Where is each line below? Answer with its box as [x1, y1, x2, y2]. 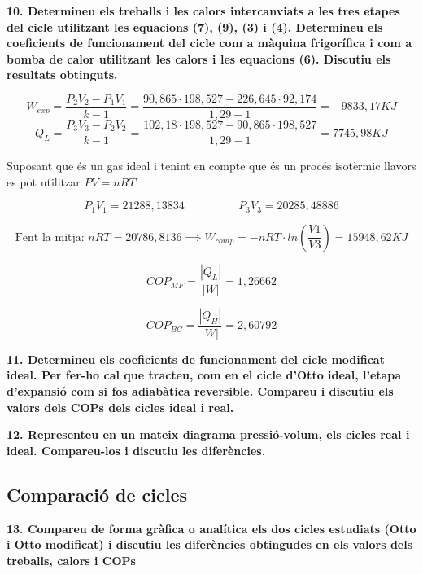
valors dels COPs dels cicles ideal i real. [7, 398, 234, 415]
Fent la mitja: [15, 231, 85, 243]
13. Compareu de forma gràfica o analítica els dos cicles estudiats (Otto [7, 519, 416, 537]
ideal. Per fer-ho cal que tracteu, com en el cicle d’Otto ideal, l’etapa [7, 366, 402, 383]
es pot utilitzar [7, 173, 81, 190]
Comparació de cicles [7, 481, 188, 506]
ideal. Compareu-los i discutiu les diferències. [7, 441, 266, 458]
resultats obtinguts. [7, 66, 118, 83]
